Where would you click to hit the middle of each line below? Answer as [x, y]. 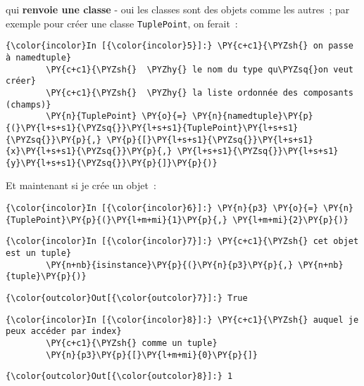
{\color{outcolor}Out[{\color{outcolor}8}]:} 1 [119, 377]
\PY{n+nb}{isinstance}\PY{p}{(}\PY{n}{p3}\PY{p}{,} [170, 265]
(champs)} [29, 104]
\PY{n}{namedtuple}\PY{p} [252, 116]
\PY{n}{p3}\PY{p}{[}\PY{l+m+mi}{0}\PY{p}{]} [152, 355]
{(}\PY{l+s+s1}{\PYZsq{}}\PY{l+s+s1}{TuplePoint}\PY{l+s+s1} [152, 128]
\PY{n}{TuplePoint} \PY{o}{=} [117, 116]
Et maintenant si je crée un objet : [81, 185]
